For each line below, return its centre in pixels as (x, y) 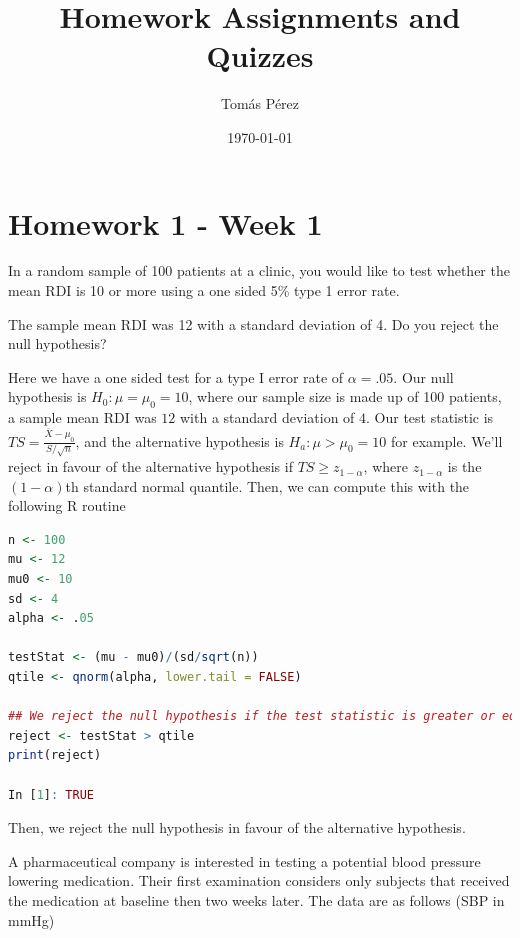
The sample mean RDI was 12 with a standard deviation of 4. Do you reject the (253, 323)
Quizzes (260, 55)
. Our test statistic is (430, 417)
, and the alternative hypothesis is (179, 440)
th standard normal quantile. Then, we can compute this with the (267, 485)
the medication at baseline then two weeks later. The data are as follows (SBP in (256, 899)
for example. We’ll (447, 440)
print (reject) (55, 755)
